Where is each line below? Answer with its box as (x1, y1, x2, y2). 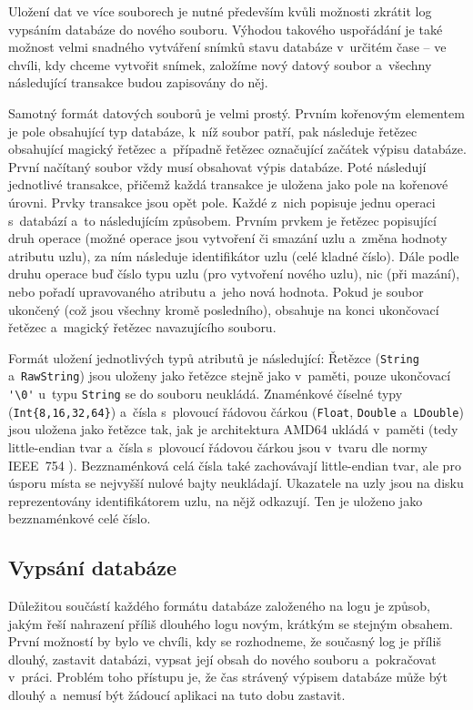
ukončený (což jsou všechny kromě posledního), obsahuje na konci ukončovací (8, 299, 439, 319)
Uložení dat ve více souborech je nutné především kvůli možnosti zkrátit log (8, 2, 432, 20)
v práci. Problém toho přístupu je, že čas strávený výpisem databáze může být (8, 667, 448, 686)
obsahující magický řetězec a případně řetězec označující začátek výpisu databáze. (8, 139, 467, 158)
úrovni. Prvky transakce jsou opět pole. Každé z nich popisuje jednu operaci (8, 192, 436, 211)
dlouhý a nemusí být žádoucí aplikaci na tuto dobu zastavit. (8, 685, 346, 705)
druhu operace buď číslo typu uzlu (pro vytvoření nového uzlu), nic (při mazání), (8, 264, 460, 283)
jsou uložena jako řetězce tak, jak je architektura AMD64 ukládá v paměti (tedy (8, 420, 458, 439)
